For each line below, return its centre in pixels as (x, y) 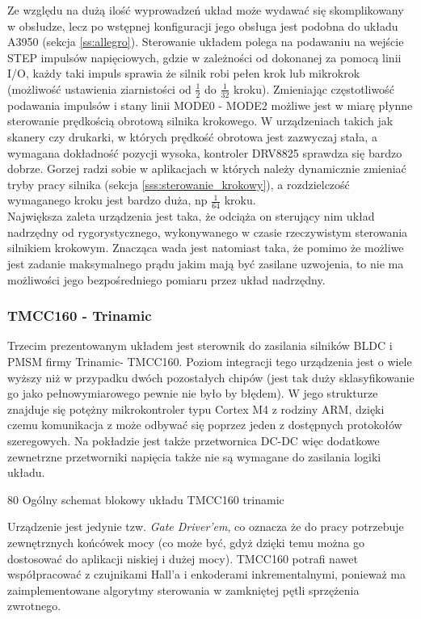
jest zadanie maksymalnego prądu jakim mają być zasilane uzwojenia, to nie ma (206, 263)
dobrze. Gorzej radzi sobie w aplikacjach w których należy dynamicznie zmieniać (207, 168)
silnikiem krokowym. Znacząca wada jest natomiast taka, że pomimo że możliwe (206, 248)
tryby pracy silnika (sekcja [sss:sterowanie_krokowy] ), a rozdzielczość (179, 184)
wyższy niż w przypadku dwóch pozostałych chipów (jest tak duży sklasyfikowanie (211, 377)
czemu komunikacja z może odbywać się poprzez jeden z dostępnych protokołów (205, 425)
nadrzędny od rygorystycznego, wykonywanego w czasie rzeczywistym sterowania (208, 232)
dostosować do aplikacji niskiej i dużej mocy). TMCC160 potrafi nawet (183, 558)
